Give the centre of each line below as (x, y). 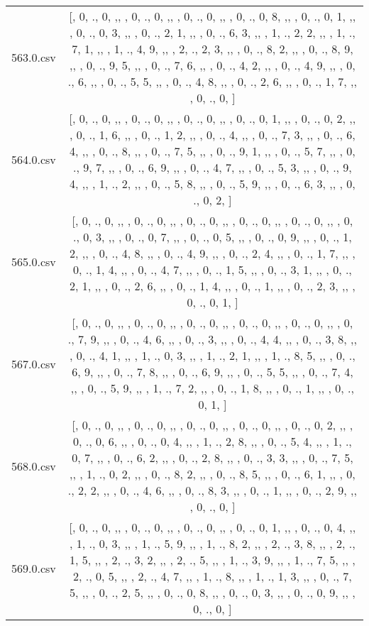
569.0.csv (34, 568)
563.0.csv (34, 57)
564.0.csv (34, 159)
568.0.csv (34, 466)
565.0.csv (34, 261)
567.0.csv (34, 363)
